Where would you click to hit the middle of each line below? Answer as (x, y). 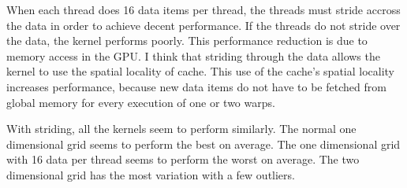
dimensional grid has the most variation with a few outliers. (151, 174)
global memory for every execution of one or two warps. (141, 102)
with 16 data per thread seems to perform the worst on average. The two (183, 159)
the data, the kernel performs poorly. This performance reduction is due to (187, 41)
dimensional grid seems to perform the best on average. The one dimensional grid (203, 144)
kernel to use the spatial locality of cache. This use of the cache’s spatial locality (200, 71)
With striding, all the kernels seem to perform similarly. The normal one (181, 129)
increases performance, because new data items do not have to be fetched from (196, 86)
